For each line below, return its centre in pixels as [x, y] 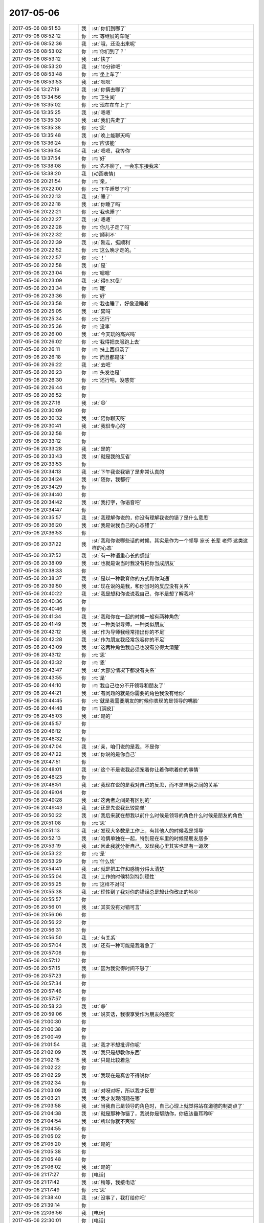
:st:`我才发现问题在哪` [117, 1098]
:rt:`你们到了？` [109, 51]
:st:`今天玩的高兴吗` [114, 334]
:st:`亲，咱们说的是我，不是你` [127, 747]
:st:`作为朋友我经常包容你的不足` [129, 639]
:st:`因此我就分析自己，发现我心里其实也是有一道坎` [151, 846]
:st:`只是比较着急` [112, 1060]
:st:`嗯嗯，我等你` [112, 151]
